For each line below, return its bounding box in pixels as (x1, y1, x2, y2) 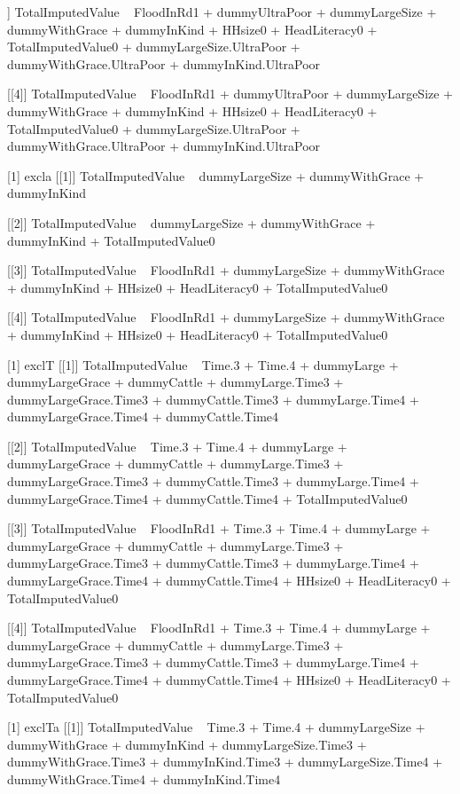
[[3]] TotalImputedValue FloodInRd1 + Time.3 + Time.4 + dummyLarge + (7, 519, 431, 538)
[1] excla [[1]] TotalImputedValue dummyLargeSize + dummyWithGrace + (7, 166, 425, 185)
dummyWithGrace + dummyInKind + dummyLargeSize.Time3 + (7, 735, 367, 753)
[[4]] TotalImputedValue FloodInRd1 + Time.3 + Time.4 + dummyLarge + (7, 618, 431, 637)
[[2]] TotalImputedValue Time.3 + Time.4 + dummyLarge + (7, 436, 347, 455)
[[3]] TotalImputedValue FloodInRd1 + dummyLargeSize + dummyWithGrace (7, 261, 445, 279)
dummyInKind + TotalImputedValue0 (7, 231, 215, 249)
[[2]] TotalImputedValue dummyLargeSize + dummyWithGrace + (7, 213, 376, 232)
